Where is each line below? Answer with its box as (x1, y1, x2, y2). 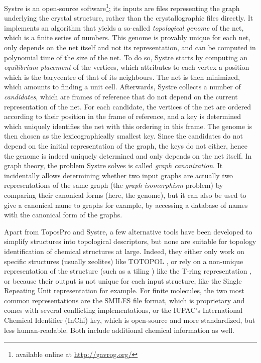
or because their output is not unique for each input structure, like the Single (4, 275, 242, 286)
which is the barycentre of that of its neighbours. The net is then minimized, (4, 71, 240, 82)
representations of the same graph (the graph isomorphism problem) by (4, 180, 223, 190)
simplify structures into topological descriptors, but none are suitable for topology (4, 236, 256, 247)
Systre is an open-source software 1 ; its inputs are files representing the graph (4, 2, 240, 13)
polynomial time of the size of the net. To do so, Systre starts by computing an (4, 52, 248, 62)
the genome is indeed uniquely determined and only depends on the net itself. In (4, 150, 252, 161)
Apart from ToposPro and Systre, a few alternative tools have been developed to (4, 226, 252, 236)
